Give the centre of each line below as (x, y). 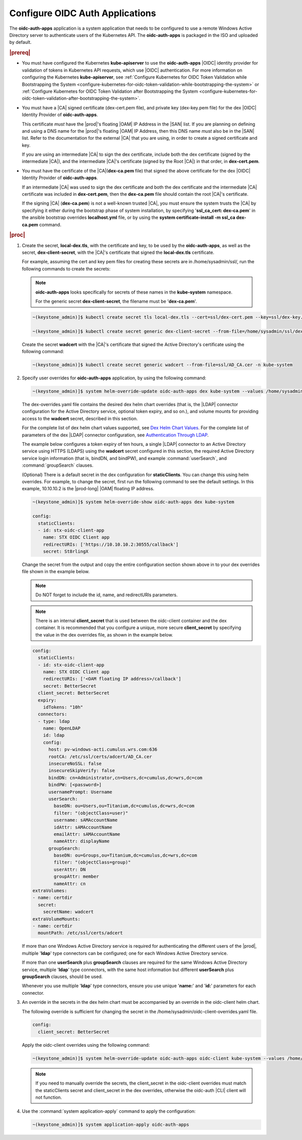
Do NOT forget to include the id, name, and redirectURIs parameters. (107, 595)
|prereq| (20, 53)
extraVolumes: (50, 891)
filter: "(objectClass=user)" (91, 813)
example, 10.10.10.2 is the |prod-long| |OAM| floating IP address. (88, 489)
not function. (49, 1097)
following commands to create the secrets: (66, 269)
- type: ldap (54, 721)
